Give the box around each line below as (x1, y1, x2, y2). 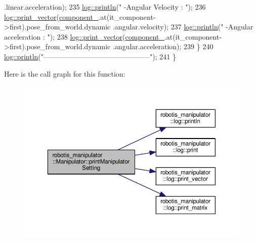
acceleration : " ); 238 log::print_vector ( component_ (4, 31, 164, 42)
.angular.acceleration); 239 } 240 (112, 41, 213, 52)
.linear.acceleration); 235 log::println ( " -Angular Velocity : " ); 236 (4, 2, 206, 12)
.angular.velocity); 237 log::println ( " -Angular (112, 21, 253, 32)
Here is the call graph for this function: (4, 68, 125, 79)
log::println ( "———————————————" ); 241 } (4, 51, 176, 61)
